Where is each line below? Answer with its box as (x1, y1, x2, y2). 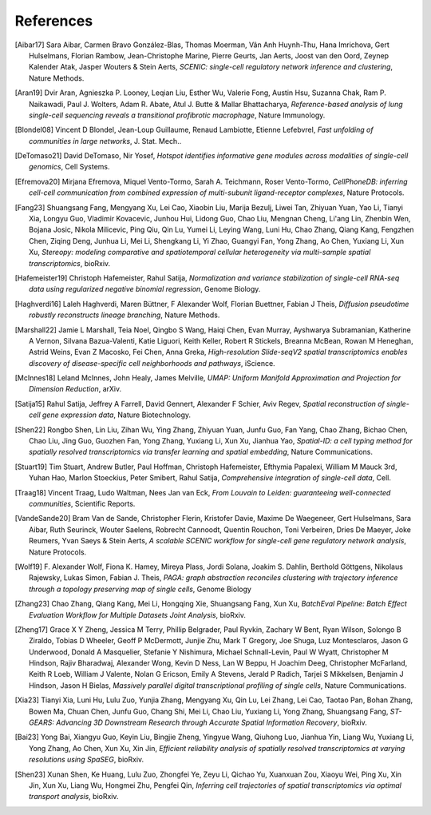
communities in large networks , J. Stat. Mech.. (29, 136, 182, 145)
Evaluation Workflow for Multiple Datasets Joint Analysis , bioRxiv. (29, 610, 247, 619)
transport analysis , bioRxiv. (29, 792, 119, 801)
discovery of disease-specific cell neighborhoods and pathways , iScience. (29, 358, 275, 368)
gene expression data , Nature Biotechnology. (42, 410, 192, 419)
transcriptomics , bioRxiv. (29, 258, 111, 268)
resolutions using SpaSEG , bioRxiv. (29, 755, 144, 765)
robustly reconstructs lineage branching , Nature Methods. (29, 310, 220, 320)
